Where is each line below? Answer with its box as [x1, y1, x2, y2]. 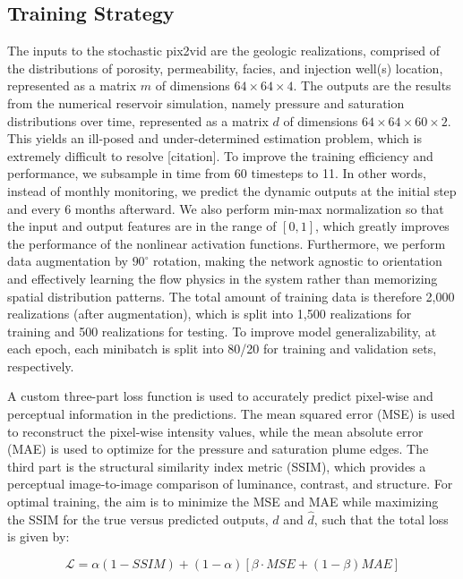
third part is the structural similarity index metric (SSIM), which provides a [7, 456, 426, 475]
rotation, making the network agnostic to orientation [153, 251, 442, 270]
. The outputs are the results [293, 76, 451, 95]
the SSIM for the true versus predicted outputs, [7, 509, 269, 528]
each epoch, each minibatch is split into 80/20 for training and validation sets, [7, 339, 437, 358]
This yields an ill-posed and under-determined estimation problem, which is [7, 129, 422, 148]
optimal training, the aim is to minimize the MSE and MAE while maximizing [7, 492, 439, 511]
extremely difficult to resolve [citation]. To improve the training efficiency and [7, 146, 433, 165]
